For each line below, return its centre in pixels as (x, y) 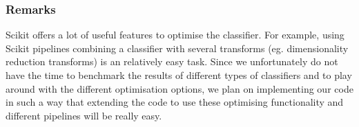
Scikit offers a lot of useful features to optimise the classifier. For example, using (175, 35)
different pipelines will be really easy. (84, 115)
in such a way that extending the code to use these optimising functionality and (175, 102)
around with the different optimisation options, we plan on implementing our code (179, 88)
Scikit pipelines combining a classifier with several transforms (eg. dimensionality (177, 48)
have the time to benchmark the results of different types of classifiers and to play (179, 75)
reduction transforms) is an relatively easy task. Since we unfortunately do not (172, 61)
